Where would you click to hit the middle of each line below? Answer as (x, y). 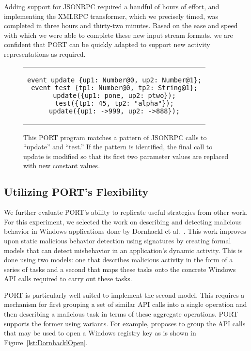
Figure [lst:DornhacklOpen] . (46, 342)
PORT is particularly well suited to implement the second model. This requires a (124, 295)
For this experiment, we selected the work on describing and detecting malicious (123, 221)
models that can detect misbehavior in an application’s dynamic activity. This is (123, 250)
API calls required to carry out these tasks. (68, 279)
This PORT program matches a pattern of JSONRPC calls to (115, 137)
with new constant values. (62, 166)
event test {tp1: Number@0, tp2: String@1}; (114, 88)
